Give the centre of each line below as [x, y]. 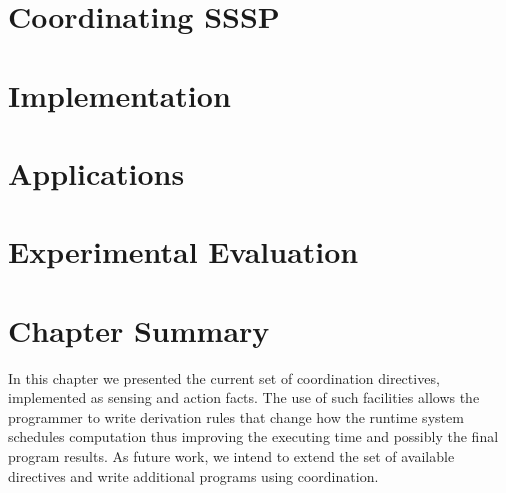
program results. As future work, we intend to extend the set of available [231, 456]
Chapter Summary [139, 329]
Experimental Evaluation [183, 251]
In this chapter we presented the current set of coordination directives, [224, 377]
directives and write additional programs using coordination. [193, 475]
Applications [96, 172]
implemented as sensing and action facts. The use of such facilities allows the [244, 397]
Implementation [119, 94]
